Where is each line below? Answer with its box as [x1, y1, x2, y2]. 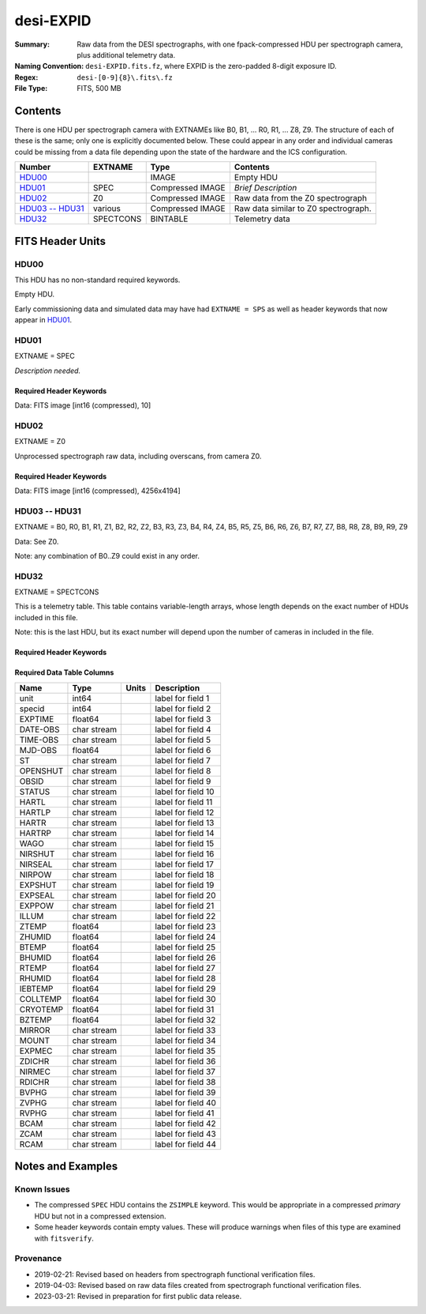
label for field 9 [155, 775, 211, 786]
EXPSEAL [19, 890, 55, 901]
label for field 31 [155, 1003, 215, 1015]
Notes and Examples [14, 1160, 118, 1173]
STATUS [19, 786, 50, 797]
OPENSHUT [19, 765, 64, 776]
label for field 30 [155, 993, 216, 1004]
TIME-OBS [19, 734, 59, 745]
